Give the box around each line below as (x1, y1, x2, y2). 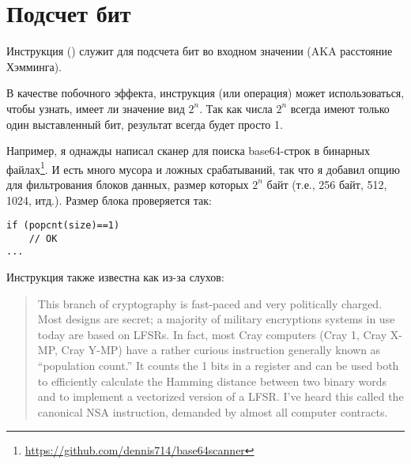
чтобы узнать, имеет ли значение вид (6, 100, 185, 116)
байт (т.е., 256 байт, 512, (266, 175, 387, 192)
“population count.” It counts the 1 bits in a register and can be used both (37, 357, 399, 374)
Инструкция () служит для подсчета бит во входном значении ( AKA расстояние (6, 43, 393, 59)
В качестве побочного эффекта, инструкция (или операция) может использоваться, (6, 85, 405, 101)
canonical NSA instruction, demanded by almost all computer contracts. (37, 403, 388, 420)
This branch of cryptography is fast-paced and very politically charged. (37, 295, 383, 311)
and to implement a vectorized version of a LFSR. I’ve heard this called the (37, 388, 404, 405)
